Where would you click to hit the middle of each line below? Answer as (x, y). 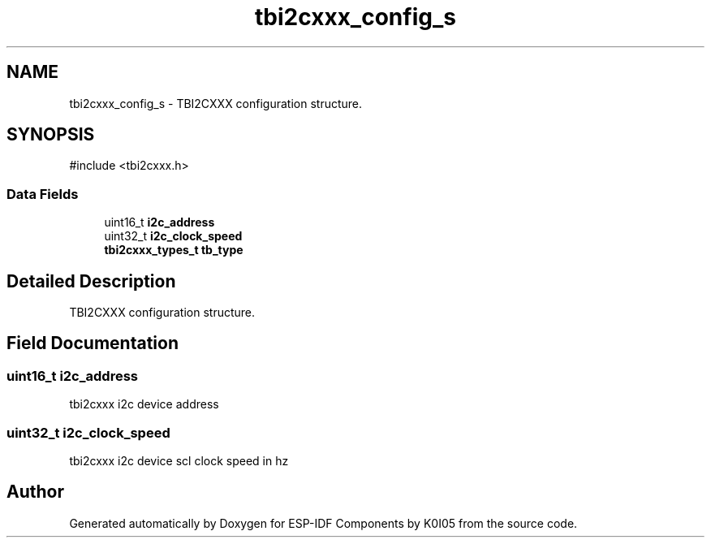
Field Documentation (93, 343)
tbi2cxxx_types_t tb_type (174, 250)
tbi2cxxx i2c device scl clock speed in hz (179, 461)
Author (35, 492)
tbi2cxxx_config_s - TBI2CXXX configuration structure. (216, 103)
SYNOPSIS (51, 135)
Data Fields (43, 194)
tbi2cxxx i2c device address (144, 404)
